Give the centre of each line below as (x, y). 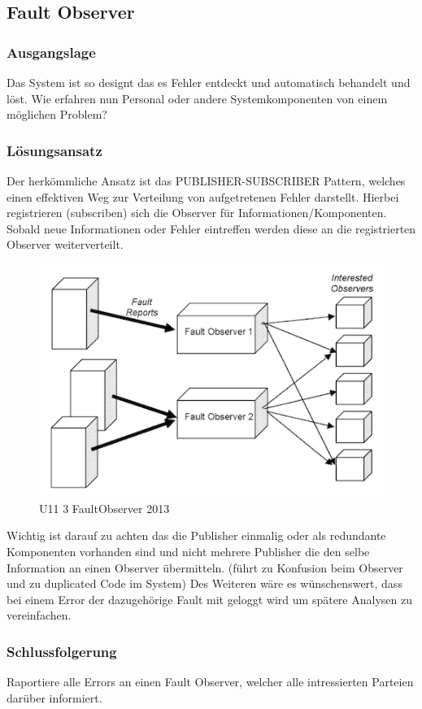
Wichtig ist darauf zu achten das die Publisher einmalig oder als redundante (196, 535)
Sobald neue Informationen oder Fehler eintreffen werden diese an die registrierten (211, 228)
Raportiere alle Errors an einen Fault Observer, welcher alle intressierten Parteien (210, 682)
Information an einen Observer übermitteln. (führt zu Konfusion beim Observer (205, 567)
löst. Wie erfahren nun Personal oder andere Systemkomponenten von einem (197, 98)
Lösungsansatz (54, 150)
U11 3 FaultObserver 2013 (104, 508)
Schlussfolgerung (62, 651)
